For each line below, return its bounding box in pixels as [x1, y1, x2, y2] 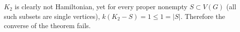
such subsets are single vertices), [4, 11, 100, 21]
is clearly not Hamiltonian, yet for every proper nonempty [15, 1, 188, 11]
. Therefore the [180, 11, 225, 21]
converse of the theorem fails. [4, 20, 91, 31]
